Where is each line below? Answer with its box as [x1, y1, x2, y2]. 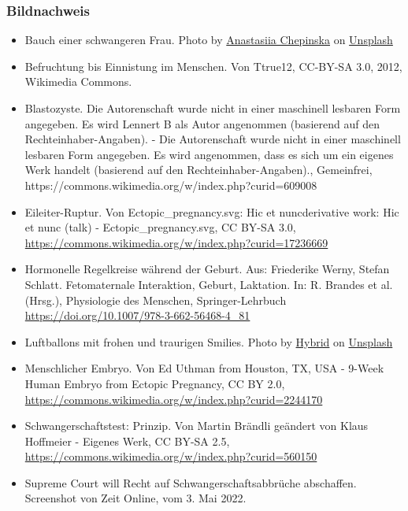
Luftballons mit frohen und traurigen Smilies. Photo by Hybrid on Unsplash [24, 333, 393, 350]
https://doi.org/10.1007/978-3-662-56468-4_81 [24, 307, 250, 324]
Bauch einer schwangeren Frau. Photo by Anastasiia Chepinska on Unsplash [24, 31, 393, 48]
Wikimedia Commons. [24, 73, 132, 90]
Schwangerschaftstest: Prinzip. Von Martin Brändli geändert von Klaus [24, 417, 369, 434]
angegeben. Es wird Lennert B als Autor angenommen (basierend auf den [24, 115, 380, 131]
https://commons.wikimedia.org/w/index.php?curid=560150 [24, 448, 317, 465]
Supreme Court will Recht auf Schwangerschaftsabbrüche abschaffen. [24, 474, 357, 491]
